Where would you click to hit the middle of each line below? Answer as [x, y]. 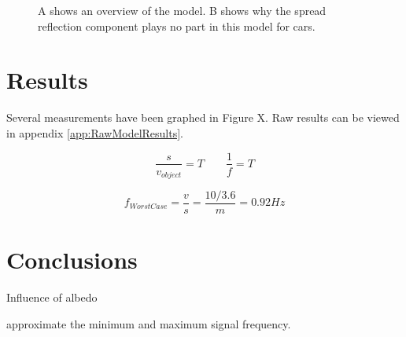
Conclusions [72, 260]
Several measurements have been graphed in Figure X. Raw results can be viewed [203, 117]
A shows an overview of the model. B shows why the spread [182, 10]
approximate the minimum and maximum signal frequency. [149, 323]
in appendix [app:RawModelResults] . [95, 132]
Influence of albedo [52, 297]
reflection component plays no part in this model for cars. [177, 26]
